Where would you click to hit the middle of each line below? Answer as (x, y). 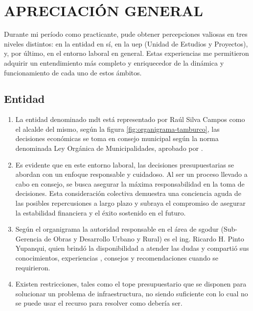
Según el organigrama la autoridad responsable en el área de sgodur (117, 229)
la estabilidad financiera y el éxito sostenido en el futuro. (101, 212)
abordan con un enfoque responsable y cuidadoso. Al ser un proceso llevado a (131, 174)
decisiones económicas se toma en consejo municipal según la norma (117, 138)
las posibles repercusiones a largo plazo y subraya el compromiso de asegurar (130, 203)
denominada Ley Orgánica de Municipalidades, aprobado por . (109, 148)
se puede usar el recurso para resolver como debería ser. (99, 303)
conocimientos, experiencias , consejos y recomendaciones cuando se (117, 258)
